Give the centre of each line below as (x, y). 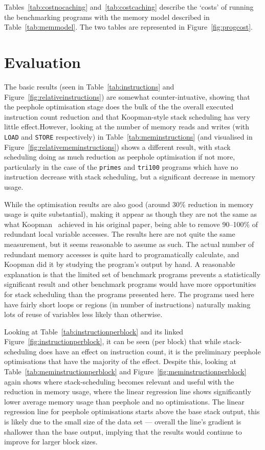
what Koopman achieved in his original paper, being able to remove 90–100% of (131, 224)
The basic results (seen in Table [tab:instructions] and (89, 86)
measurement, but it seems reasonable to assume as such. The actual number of (129, 244)
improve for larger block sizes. (51, 442)
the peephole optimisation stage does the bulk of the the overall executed (119, 107)
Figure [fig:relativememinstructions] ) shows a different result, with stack (117, 147)
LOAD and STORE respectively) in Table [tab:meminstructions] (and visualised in (128, 136)
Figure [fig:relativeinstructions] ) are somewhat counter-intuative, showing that (127, 96)
